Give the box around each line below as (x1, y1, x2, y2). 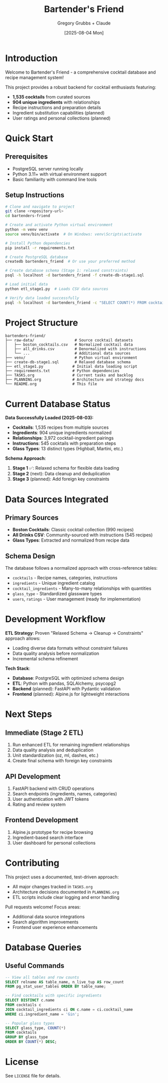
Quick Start (5, 133, 53, 144)
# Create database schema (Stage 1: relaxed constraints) (5, 268, 128, 273)
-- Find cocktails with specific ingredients (5, 993, 101, 998)
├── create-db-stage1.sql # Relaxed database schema (5, 360, 131, 365)
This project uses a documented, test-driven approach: (5, 874, 119, 880)
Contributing (5, 857, 59, 868)
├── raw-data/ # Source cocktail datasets (5, 338, 133, 343)
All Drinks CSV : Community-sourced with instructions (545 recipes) (12, 532, 153, 538)
